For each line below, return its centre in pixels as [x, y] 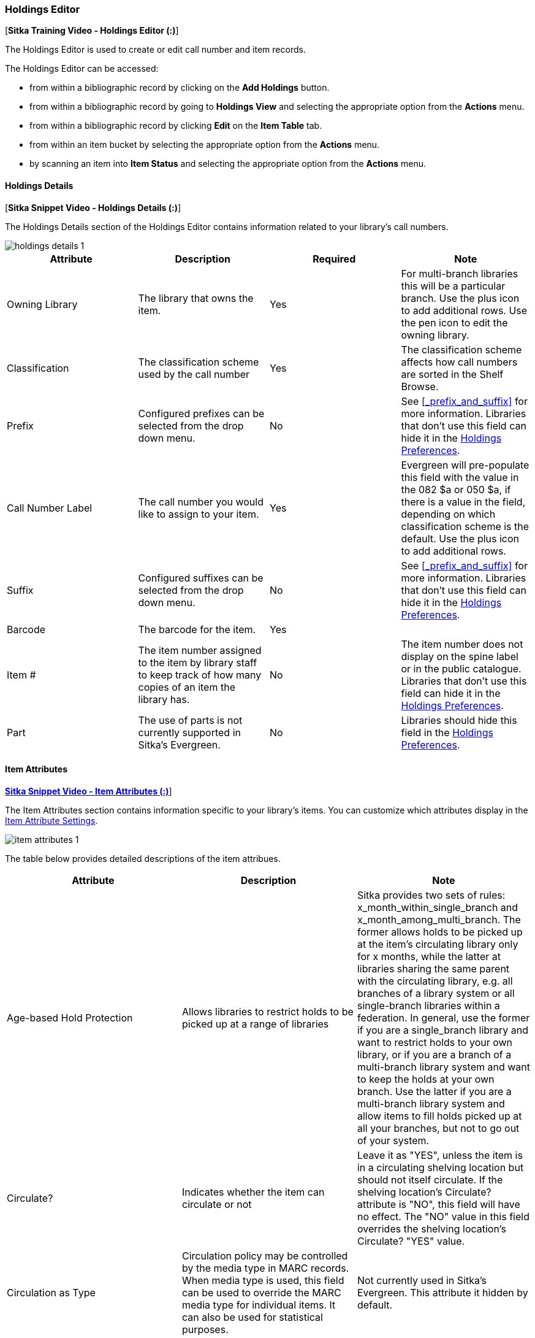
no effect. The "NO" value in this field [443, 1216]
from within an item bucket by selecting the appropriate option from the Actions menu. [205, 145]
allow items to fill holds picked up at [439, 1116]
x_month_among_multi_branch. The [439, 919]
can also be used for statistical [252, 1317]
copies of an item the [187, 687]
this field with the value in [460, 477]
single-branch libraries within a [428, 1005]
